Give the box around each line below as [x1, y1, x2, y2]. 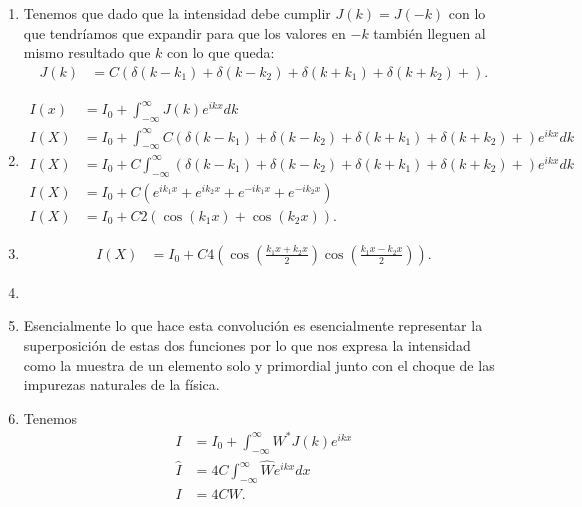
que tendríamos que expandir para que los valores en [23, 22, 346, 43]
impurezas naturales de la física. [23, 374, 220, 395]
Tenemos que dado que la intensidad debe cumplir [23, 3, 331, 23]
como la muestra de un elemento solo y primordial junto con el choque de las [23, 354, 495, 375]
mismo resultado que [23, 42, 151, 63]
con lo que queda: [167, 42, 275, 63]
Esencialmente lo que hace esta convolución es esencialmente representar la [23, 315, 483, 336]
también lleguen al [373, 22, 486, 43]
